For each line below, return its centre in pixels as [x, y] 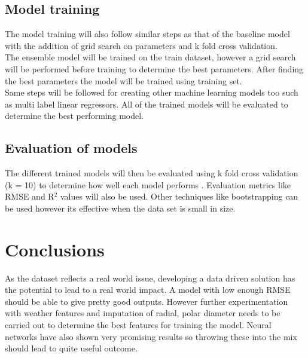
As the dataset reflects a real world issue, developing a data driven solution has [150, 278]
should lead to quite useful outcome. [71, 348]
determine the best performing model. [74, 116]
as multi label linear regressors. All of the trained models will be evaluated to [147, 104]
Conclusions [55, 249]
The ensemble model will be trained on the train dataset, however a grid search [150, 57]
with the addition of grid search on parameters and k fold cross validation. [141, 45]
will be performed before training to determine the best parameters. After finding [154, 68]
